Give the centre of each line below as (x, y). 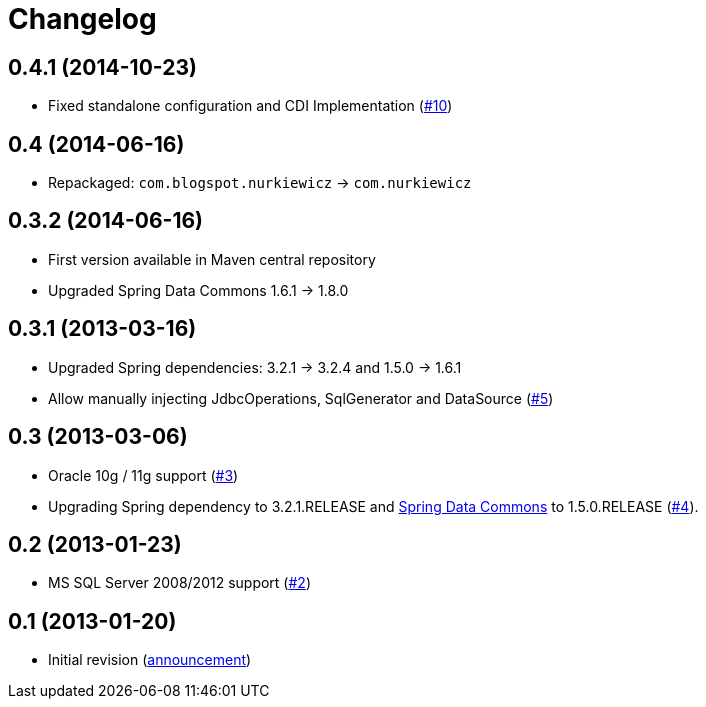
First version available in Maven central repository (212, 259)
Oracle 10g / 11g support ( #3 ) (143, 475)
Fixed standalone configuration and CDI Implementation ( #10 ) (250, 106)
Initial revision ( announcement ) (150, 660)
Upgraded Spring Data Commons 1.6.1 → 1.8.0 (198, 290)
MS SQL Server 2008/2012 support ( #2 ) (179, 583)
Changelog (82, 19)
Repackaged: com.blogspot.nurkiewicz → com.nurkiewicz (260, 183)
